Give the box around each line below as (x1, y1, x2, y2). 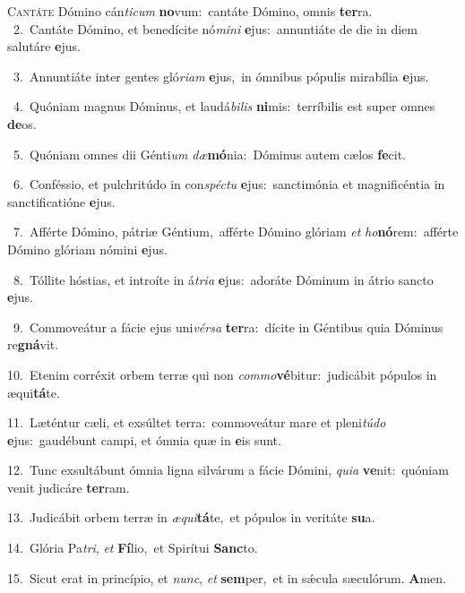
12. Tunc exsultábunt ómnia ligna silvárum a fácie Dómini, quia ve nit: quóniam (7, 460, 449, 479)
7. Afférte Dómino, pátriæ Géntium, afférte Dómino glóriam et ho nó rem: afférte (13, 222, 459, 241)
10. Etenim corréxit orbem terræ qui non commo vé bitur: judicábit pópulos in (7, 365, 437, 383)
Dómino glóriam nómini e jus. (7, 239, 168, 258)
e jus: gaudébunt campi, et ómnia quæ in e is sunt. (7, 430, 281, 449)
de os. (7, 114, 37, 133)
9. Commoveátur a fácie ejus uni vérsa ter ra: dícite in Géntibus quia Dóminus (13, 317, 443, 336)
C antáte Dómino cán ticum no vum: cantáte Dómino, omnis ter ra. (7, 2, 373, 20)
